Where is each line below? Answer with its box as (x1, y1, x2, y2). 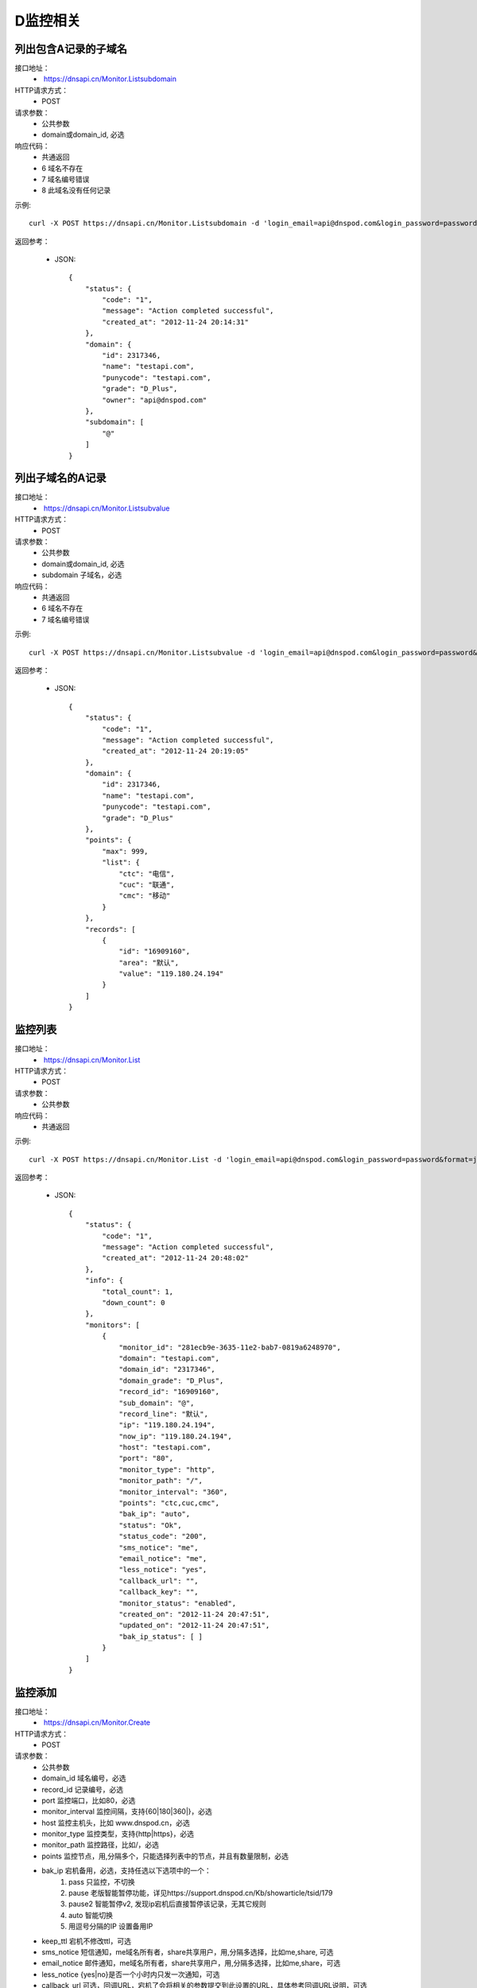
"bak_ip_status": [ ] (118, 1632, 203, 1641)
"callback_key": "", (118, 1587, 199, 1597)
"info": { (84, 1276, 123, 1285)
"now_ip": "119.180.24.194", (118, 1431, 232, 1441)
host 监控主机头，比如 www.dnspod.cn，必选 (41, 1818, 190, 1827)
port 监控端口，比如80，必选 (41, 1796, 136, 1805)
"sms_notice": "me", (118, 1543, 199, 1552)
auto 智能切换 (68, 1910, 113, 1920)
